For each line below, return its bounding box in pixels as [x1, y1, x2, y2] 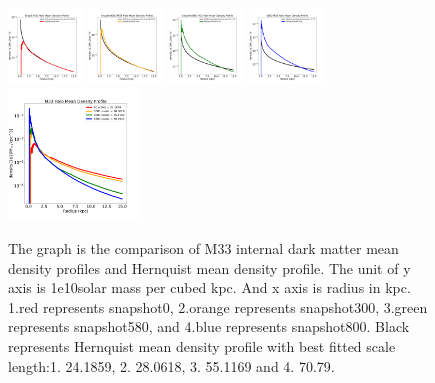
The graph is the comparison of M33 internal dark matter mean [8, 238, 399, 259]
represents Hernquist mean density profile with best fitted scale [8, 336, 396, 357]
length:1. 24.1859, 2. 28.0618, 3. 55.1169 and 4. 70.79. [8, 355, 335, 376]
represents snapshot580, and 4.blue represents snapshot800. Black [8, 316, 410, 337]
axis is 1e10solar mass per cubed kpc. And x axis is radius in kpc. [8, 277, 411, 298]
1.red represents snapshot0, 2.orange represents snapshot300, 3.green [8, 296, 428, 317]
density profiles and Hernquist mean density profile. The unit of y [8, 257, 411, 278]
